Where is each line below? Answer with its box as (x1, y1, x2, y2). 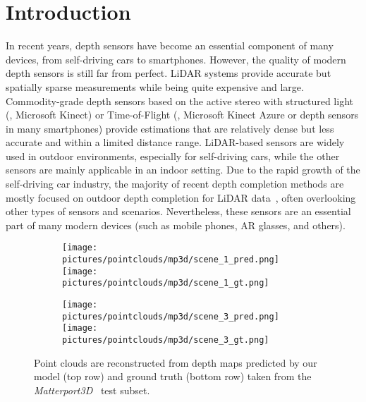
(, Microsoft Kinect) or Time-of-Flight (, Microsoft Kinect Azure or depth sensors (6, 107, 359, 122)
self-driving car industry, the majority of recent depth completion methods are (6, 176, 344, 191)
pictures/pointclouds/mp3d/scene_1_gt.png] (62, 278, 269, 288)
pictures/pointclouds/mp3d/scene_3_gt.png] (62, 335, 269, 346)
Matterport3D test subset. (34, 382, 150, 397)
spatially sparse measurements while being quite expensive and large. (6, 79, 304, 94)
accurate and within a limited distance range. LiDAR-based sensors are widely (6, 135, 345, 150)
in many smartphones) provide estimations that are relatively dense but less (6, 121, 334, 135)
